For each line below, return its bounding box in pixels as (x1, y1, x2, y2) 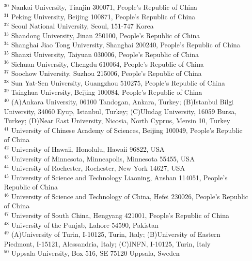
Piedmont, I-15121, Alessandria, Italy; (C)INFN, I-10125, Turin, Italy (4, 238, 211, 248)
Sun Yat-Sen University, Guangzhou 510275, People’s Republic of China (11, 77, 225, 87)
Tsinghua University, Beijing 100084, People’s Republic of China (11, 87, 202, 97)
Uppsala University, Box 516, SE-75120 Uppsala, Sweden (11, 248, 180, 258)
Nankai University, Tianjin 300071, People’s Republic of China (11, 2, 197, 12)
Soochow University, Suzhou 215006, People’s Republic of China (11, 68, 202, 78)
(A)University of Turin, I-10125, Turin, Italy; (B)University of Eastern (11, 229, 220, 239)
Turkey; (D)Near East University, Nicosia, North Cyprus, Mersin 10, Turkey (4, 116, 230, 126)
